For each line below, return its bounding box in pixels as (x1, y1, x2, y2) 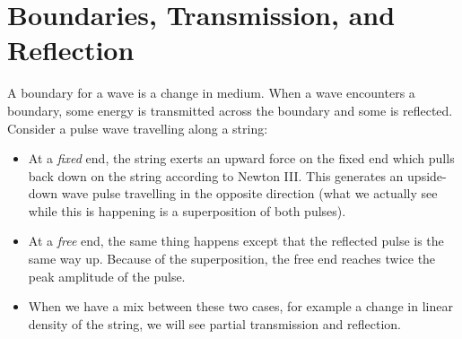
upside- (407, 166, 447, 185)
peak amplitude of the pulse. (28, 266, 186, 285)
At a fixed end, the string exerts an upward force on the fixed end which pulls (28, 149, 455, 168)
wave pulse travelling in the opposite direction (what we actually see (61, 184, 438, 203)
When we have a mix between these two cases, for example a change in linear (28, 297, 453, 316)
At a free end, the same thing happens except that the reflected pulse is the (28, 231, 444, 250)
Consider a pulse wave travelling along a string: (7, 118, 268, 137)
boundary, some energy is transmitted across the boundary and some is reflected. (7, 100, 453, 119)
